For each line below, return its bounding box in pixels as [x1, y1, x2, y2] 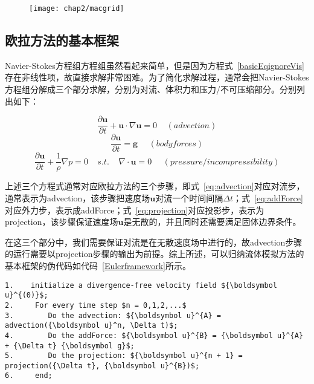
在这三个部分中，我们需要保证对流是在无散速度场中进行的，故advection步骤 [5, 235, 303, 248]
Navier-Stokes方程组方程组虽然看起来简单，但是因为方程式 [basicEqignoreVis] [5, 59, 304, 71]
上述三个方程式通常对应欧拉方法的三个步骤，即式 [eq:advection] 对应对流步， [5, 180, 305, 192]
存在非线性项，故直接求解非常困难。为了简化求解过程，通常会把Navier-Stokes [5, 71, 309, 83]
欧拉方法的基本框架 [5, 31, 119, 50]
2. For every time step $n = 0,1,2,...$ [5, 301, 187, 310]
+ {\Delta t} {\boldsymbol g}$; [5, 341, 135, 350]
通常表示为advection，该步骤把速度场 [5, 192, 150, 204]
